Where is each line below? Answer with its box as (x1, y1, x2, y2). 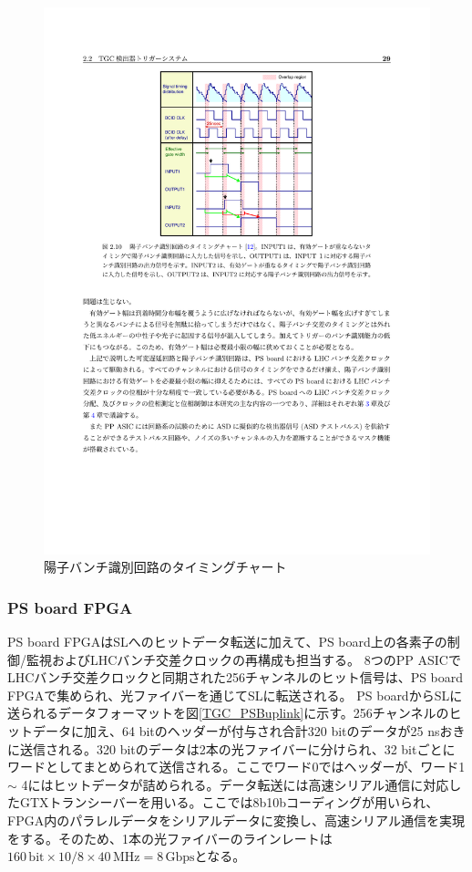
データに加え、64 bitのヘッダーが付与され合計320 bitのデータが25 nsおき (32, 721, 466, 741)
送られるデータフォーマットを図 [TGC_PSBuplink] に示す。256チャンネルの (7, 703, 449, 722)
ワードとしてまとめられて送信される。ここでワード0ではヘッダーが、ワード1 (7, 757, 466, 776)
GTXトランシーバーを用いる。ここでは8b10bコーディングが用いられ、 (19, 793, 439, 812)
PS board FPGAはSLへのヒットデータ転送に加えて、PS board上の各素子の (7, 632, 447, 651)
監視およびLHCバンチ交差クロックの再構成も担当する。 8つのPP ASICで (26, 649, 461, 669)
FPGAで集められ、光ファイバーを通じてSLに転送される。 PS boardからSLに (7, 685, 463, 704)
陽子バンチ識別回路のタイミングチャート (44, 557, 287, 576)
